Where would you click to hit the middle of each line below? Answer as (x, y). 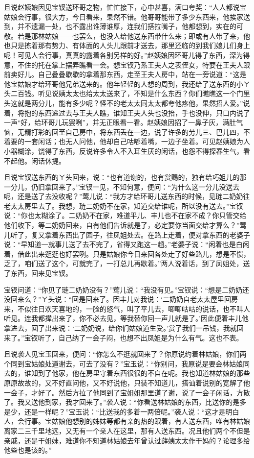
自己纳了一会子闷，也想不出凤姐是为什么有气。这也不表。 (151, 337)
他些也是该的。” (28, 450)
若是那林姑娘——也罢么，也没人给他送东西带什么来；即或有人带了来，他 (134, 36)
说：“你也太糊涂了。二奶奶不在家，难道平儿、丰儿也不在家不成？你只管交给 (125, 215)
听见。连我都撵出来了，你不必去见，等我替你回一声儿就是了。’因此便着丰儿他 (126, 318)
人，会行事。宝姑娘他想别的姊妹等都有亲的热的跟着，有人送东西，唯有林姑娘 (127, 421)
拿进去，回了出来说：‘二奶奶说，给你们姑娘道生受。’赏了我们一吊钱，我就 (120, 328)
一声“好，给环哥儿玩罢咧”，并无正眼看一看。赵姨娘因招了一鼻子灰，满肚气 (124, 122)
